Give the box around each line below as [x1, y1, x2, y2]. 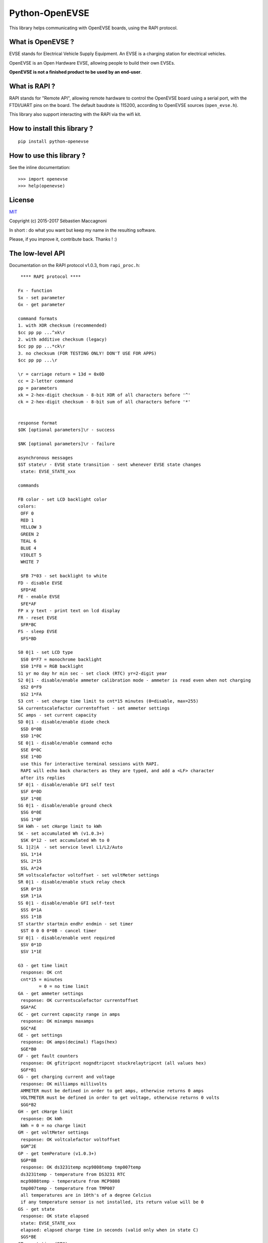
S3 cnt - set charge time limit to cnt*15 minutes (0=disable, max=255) [18, 699, 199, 704]
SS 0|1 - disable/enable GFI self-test [18, 900, 115, 906]
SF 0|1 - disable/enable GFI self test [18, 782, 115, 788]
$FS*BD [20, 635, 37, 641]
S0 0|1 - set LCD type [18, 649, 73, 655]
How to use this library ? [9, 152, 86, 160]
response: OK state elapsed [20, 1213, 89, 1219]
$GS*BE [20, 1234, 37, 1240]
